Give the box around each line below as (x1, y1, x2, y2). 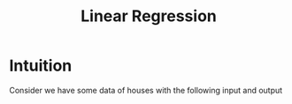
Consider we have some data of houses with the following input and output (9, 85, 283, 95)
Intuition (9, 56, 73, 76)
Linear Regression (81, 6, 217, 26)
